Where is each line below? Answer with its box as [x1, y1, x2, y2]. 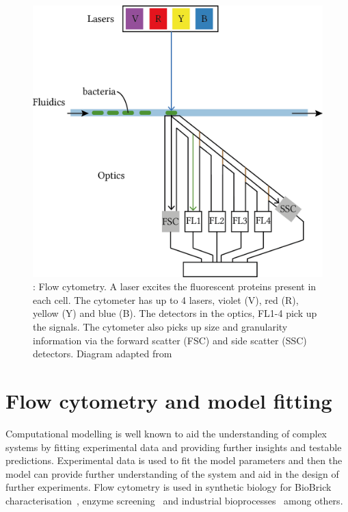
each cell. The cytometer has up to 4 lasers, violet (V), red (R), [33, 292, 299, 307]
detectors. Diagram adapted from [33, 346, 172, 361]
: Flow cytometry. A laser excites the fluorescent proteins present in [33, 279, 317, 294]
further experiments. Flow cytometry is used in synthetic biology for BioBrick [5, 480, 332, 494]
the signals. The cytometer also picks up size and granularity [33, 320, 288, 334]
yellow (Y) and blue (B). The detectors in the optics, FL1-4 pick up [33, 306, 317, 320]
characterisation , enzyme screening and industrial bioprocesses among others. [5, 493, 343, 507]
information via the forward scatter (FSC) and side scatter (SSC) [33, 333, 307, 347]
